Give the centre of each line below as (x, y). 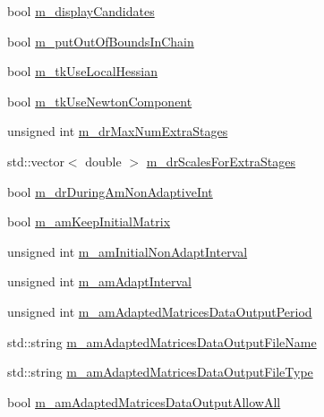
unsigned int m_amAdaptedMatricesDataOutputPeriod (160, 311)
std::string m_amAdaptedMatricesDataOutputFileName (162, 341)
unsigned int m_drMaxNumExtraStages (118, 131)
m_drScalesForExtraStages (221, 161)
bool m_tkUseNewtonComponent (100, 101)
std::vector (36, 161)
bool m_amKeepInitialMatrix (89, 221)
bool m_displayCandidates (81, 11)
